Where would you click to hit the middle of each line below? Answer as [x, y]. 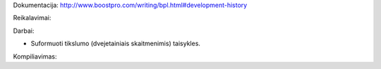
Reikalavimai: [32, 18]
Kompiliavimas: [35, 56]
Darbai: [24, 31]
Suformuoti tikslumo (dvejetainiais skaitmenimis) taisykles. [116, 44]
